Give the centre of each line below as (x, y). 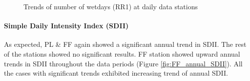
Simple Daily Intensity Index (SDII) (66, 26)
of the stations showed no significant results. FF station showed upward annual (122, 53)
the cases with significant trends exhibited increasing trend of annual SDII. (116, 73)
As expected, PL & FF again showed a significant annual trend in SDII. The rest (125, 44)
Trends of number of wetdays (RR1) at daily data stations (111, 6)
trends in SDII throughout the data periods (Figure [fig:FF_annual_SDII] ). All (123, 63)
